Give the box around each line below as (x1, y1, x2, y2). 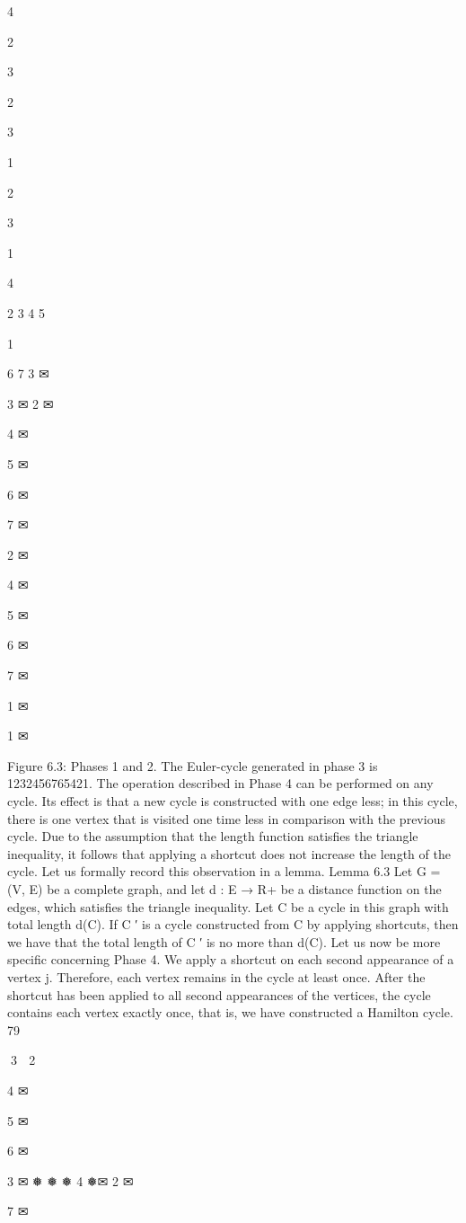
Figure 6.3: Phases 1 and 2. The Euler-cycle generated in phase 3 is (7, 756, 378, 775)
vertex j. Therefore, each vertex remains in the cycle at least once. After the (7, 967, 426, 986)
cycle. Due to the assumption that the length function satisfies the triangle (7, 827, 418, 846)
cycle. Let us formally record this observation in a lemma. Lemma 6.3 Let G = (7, 862, 441, 881)
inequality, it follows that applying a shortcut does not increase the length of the (7, 844, 451, 863)
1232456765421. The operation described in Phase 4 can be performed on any (7, 774, 434, 793)
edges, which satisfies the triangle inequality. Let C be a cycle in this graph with (7, 897, 449, 916)
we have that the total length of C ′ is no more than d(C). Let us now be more (7, 932, 441, 951)
